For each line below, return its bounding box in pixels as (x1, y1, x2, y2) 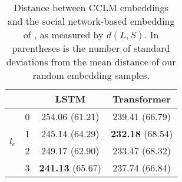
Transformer (112, 92, 171, 105)
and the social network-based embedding (7, 14, 175, 28)
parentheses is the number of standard (12, 41, 170, 55)
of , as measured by (23, 28, 104, 41)
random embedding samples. (32, 68, 150, 82)
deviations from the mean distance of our (6, 55, 176, 68)
